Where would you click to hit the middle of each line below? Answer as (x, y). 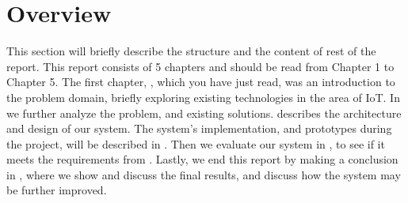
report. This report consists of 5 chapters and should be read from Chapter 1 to (200, 66)
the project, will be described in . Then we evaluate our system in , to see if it (196, 143)
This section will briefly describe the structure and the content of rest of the (191, 51)
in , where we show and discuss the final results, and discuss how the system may (204, 174)
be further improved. (57, 190)
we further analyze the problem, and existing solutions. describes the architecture (204, 113)
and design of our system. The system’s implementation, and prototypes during (199, 128)
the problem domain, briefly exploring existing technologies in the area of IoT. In (203, 97)
